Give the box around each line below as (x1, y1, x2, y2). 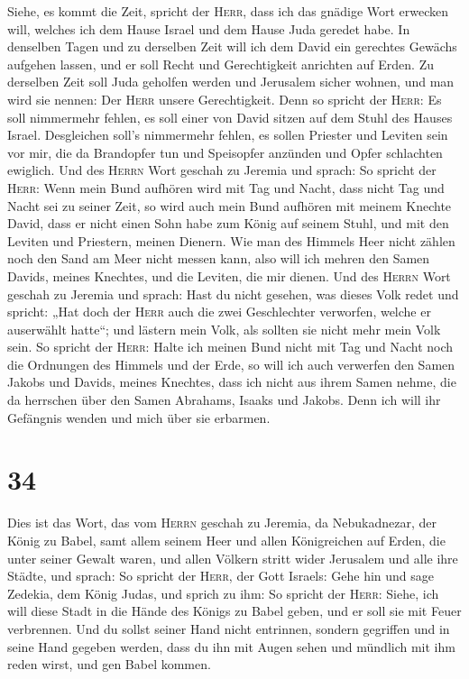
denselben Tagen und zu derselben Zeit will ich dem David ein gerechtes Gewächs (7, 37, 457, 56)
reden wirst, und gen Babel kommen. (7, 655, 211, 674)
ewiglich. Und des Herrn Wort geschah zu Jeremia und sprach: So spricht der (7, 161, 437, 179)
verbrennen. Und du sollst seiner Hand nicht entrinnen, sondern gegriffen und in (7, 619, 450, 638)
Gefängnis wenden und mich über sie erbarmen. (7, 408, 271, 427)
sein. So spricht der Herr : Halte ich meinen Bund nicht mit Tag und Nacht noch (7, 337, 454, 356)
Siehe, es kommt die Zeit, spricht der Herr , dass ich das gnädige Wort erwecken (7, 2, 449, 20)
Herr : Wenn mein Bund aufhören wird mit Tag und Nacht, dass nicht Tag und (7, 178, 445, 197)
